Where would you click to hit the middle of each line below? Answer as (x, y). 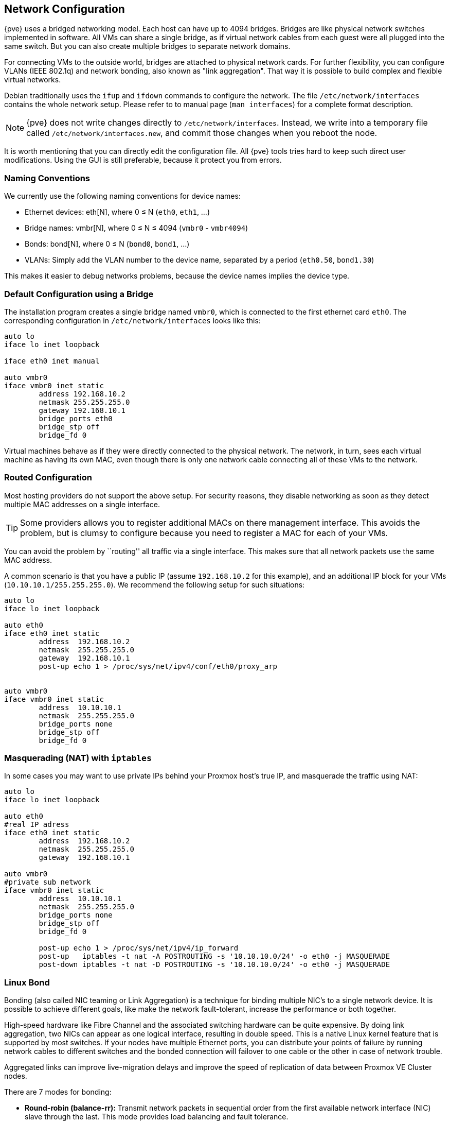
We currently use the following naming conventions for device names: (122, 196)
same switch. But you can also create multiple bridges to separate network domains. (147, 46)
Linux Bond (27, 982)
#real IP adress (37, 825)
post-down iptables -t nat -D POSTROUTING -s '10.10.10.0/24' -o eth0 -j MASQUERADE (214, 965)
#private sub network (48, 882)
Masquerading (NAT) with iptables (78, 758)
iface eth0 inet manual (52, 361)
